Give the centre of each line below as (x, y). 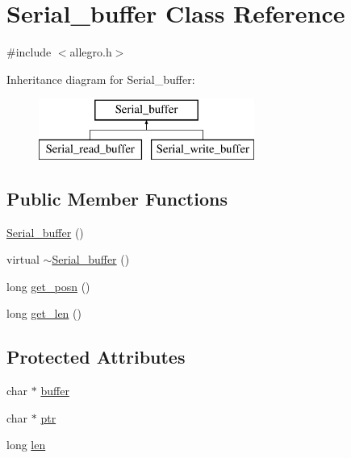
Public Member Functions (117, 198)
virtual (23, 259)
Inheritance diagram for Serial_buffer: (101, 79)
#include (29, 52)
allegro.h (91, 52)
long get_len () (44, 313)
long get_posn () (48, 286)
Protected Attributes (96, 357)
